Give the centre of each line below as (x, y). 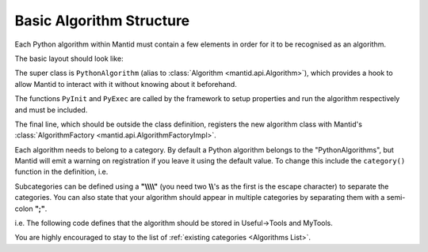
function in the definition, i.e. (61, 172)
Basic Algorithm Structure (102, 21)
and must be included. (51, 110)
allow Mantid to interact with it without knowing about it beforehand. (126, 84)
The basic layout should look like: (69, 58)
